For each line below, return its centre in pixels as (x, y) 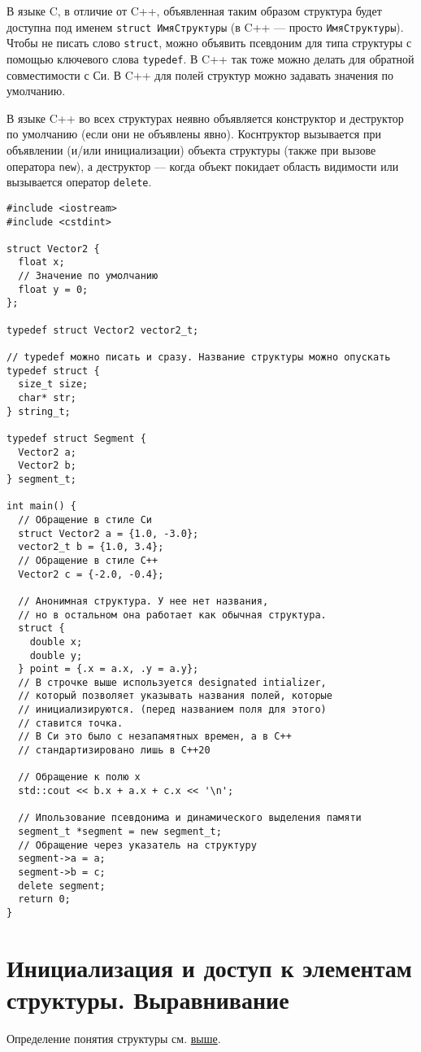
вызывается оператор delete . (79, 182)
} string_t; (39, 411)
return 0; (44, 899)
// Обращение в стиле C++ (88, 560)
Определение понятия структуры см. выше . (114, 1038)
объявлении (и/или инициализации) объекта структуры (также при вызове (191, 149)
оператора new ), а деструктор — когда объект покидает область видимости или (203, 166)
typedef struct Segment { (76, 439)
